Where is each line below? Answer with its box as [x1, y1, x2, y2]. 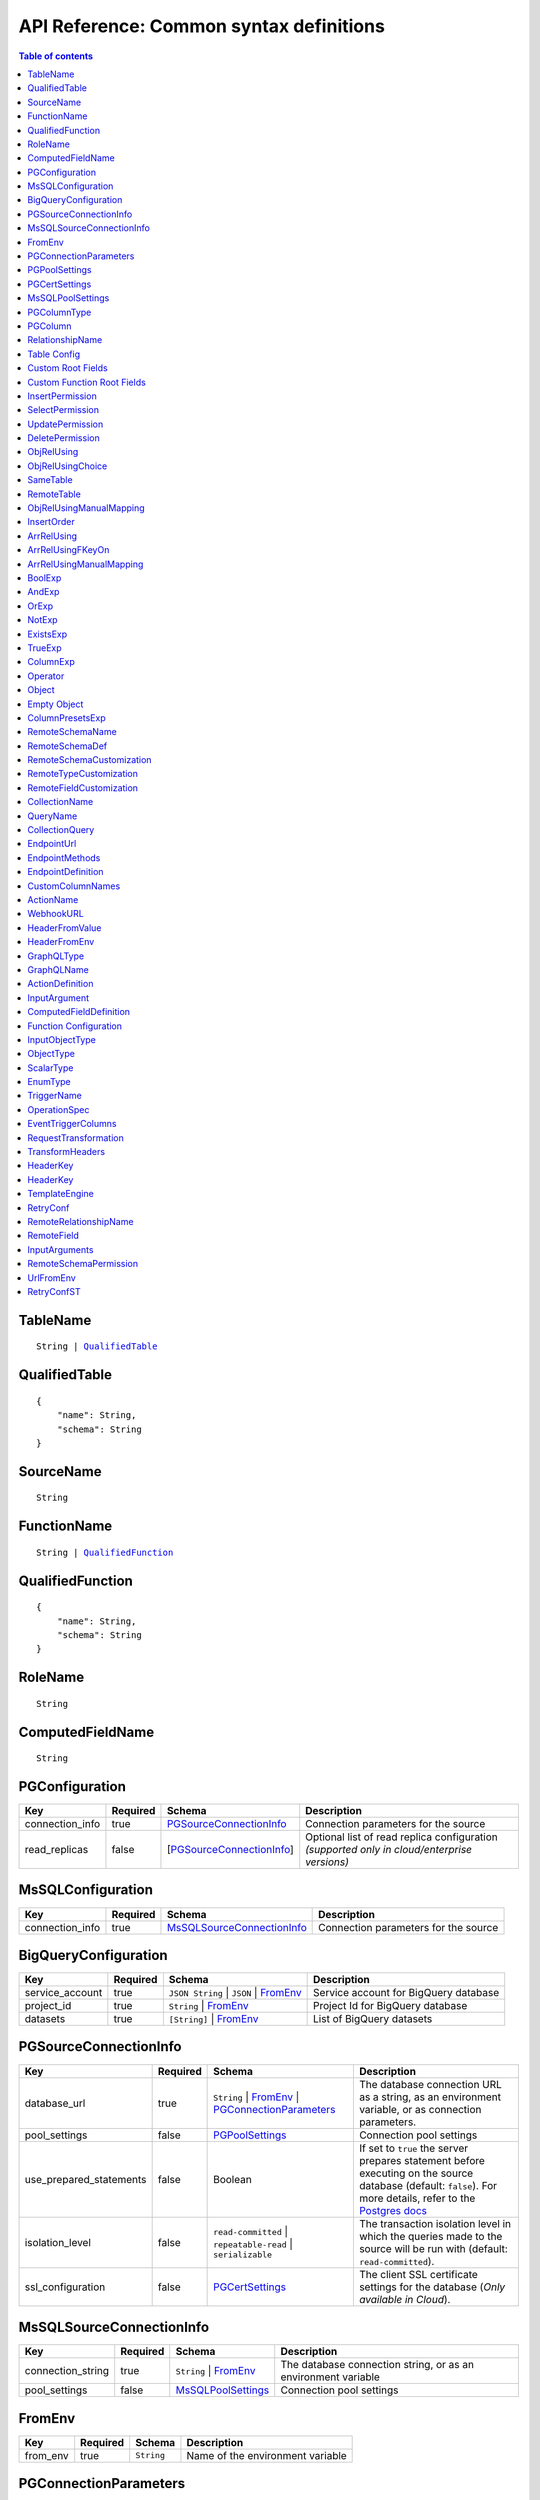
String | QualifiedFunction [36, 1546, 174, 1558]
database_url [24, 2096, 86, 2110]
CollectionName [27, 796, 94, 808]
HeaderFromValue [27, 921, 102, 934]
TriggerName [27, 1090, 82, 1102]
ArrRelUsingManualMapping [27, 558, 144, 570]
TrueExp [27, 641, 62, 654]
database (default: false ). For [358, 2178, 498, 2192]
